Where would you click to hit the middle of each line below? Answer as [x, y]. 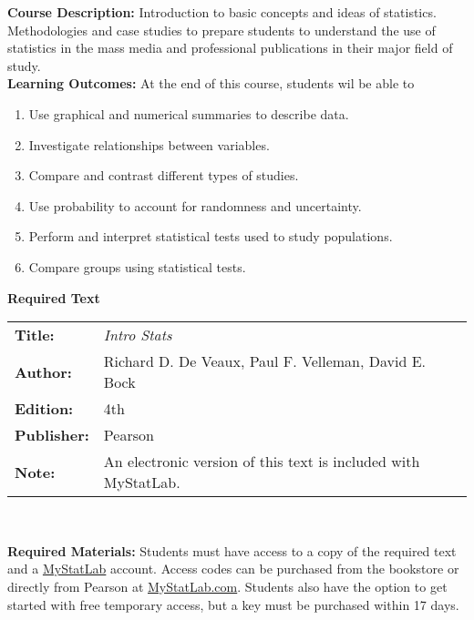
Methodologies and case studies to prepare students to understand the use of [222, 30]
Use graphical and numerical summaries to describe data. [189, 113]
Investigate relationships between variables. [149, 144]
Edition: [44, 409]
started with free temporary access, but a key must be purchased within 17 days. [233, 604]
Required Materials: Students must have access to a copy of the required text [232, 550]
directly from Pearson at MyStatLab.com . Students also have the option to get [227, 586]
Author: [43, 371]
